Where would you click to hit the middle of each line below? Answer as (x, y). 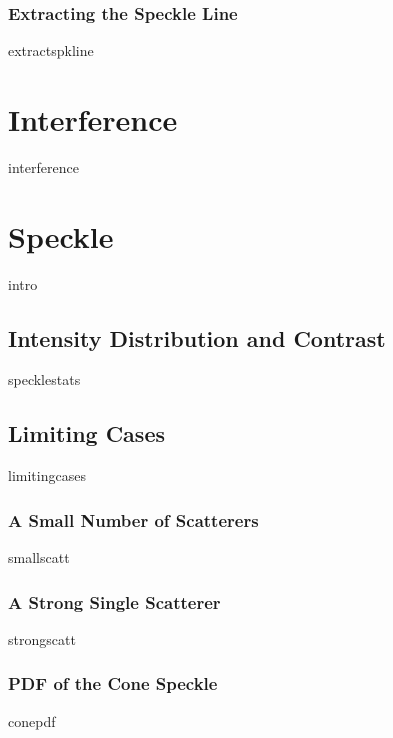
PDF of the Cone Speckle (113, 683)
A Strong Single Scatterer (114, 601)
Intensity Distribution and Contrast (197, 337)
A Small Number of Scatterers (133, 519)
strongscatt (42, 638)
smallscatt (39, 557)
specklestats (44, 379)
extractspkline (51, 50)
